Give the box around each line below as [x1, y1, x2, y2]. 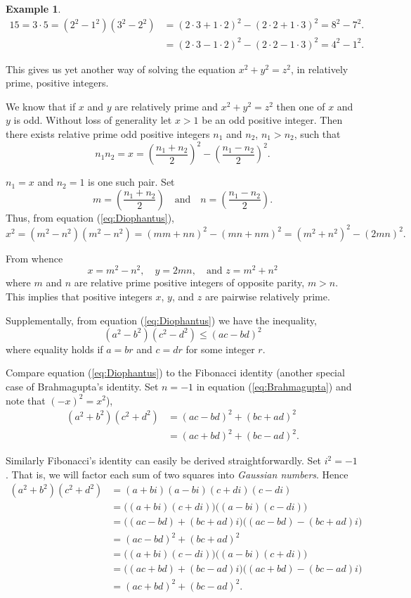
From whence [6, 250, 63, 265]
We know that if [6, 98, 76, 113]
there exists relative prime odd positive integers [6, 127, 210, 141]
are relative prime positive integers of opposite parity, [74, 275, 305, 290]
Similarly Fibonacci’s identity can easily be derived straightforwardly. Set [6, 453, 322, 468]
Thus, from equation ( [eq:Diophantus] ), [6, 210, 174, 224]
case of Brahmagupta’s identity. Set [6, 378, 159, 393]
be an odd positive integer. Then [202, 113, 343, 127]
